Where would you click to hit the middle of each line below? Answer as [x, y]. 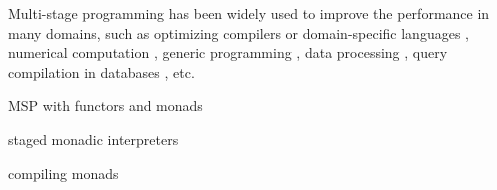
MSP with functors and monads [105, 105]
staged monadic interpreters [93, 138]
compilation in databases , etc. [101, 71]
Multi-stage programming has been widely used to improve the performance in [249, 13]
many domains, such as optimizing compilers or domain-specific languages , [238, 32]
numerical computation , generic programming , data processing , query [228, 52]
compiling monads [63, 172]
